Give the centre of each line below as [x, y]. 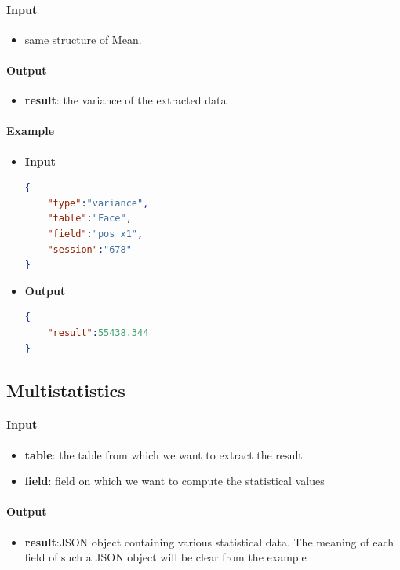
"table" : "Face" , [89, 219]
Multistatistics [66, 390]
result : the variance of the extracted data [125, 100]
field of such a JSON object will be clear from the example [165, 557]
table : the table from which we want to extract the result [164, 454]
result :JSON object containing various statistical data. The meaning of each [209, 541]
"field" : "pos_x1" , [95, 234]
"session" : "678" [89, 249]
